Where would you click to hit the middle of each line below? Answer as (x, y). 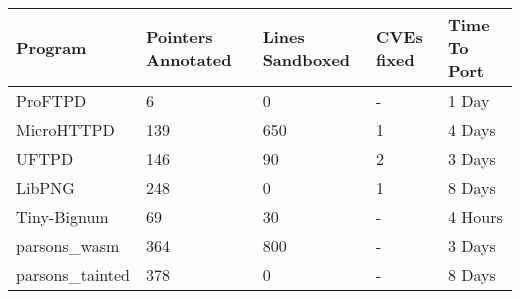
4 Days (471, 129)
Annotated (189, 59)
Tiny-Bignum (62, 216)
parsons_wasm (68, 245)
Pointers (179, 36)
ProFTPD (51, 100)
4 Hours (475, 216)
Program (51, 47)
